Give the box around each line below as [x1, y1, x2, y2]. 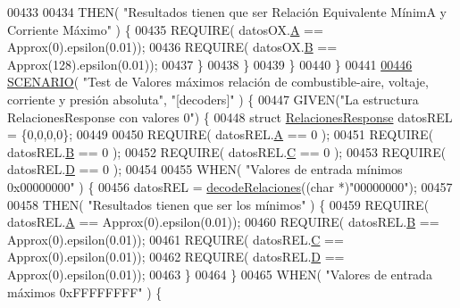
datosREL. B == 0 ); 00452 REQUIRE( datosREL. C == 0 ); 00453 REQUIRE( [7, 142, 447, 161]
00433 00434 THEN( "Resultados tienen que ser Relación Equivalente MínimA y [7, 3, 447, 21]
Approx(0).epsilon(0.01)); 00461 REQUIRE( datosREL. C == [7, 229, 344, 248]
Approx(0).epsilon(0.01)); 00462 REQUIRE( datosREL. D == [7, 247, 345, 266]
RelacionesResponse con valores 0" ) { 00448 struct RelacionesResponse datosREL [7, 107, 453, 126]
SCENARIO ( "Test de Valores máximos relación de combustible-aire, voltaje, [7, 72, 429, 91]
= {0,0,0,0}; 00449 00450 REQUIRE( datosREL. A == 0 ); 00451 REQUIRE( [7, 125, 434, 144]
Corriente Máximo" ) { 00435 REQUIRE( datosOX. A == [7, 20, 323, 38]
